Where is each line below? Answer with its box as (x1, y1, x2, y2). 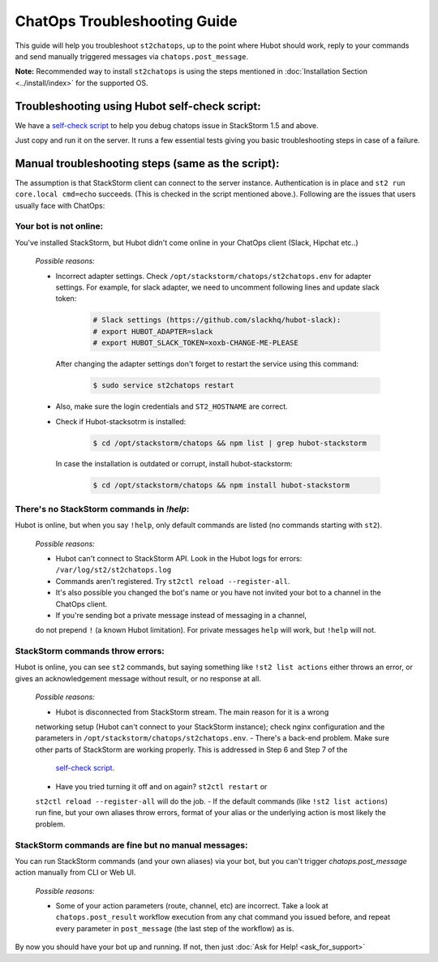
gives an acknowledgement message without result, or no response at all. (15, 673, 261, 683)
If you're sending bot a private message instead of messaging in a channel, (55, 610, 307, 620)
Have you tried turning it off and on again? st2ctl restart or (55, 781, 268, 791)
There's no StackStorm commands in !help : (15, 503, 190, 514)
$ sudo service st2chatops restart (92, 381, 234, 390)
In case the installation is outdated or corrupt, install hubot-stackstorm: (55, 459, 293, 469)
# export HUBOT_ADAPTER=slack (92, 327, 213, 336)
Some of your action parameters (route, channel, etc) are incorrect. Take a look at (55, 901, 328, 911)
